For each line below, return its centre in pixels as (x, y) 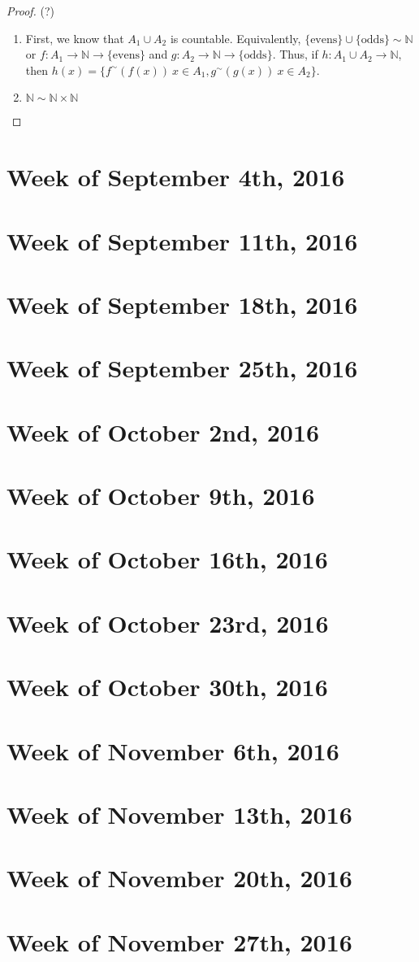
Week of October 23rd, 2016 (168, 622)
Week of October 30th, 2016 (167, 687)
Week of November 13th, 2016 (179, 814)
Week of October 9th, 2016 (161, 496)
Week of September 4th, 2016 (176, 177)
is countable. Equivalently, (235, 38)
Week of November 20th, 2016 (179, 878)
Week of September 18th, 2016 (182, 304)
